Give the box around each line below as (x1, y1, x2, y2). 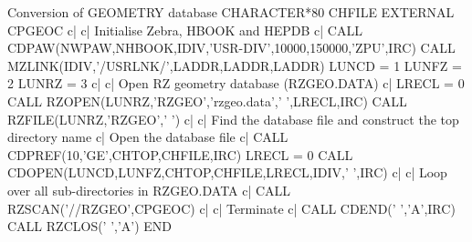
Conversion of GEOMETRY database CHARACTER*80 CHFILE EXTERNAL (7, 3, 455, 21)
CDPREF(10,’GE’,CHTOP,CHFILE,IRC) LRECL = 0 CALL (7, 145, 353, 164)
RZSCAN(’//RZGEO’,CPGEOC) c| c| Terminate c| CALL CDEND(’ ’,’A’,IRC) (7, 198, 456, 217)
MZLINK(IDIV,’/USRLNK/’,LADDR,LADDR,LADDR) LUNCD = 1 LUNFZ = (7, 55, 462, 75)
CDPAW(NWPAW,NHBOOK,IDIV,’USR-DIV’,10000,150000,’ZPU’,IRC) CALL (7, 38, 456, 57)
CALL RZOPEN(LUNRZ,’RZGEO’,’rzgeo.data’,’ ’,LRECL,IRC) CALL (7, 91, 407, 110)
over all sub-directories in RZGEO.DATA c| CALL (7, 180, 291, 199)
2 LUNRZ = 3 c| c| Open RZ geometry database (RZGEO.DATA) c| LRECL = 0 (7, 74, 465, 93)
